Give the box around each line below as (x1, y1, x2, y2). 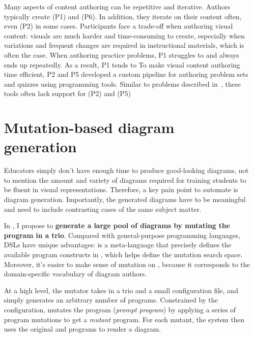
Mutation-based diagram (4, 117, 174, 137)
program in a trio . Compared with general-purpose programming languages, (4, 230, 240, 240)
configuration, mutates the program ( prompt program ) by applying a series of (4, 304, 236, 314)
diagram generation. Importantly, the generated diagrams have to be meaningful (4, 194, 246, 204)
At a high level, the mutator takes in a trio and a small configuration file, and (4, 285, 238, 295)
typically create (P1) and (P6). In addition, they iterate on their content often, (4, 11, 242, 21)
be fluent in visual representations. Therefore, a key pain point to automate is (4, 184, 238, 195)
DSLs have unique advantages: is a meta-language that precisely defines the (4, 239, 231, 250)
